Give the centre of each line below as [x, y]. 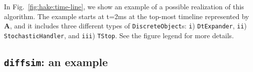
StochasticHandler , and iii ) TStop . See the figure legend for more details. [119, 35]
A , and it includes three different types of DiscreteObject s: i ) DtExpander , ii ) [126, 26]
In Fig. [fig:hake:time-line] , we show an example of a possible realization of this [124, 6]
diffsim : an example [56, 61]
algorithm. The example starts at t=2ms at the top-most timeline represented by [126, 16]
